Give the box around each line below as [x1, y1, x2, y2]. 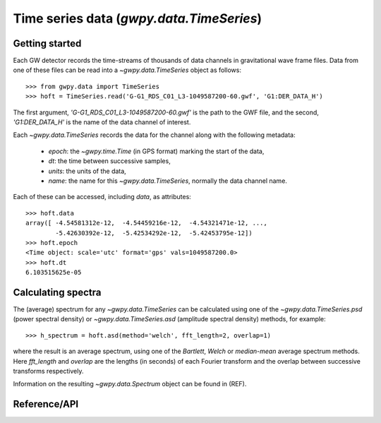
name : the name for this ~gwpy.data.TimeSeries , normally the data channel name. [48, 177, 287, 185]
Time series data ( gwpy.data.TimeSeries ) [13, 11, 262, 26]
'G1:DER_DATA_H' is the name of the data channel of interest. [13, 118, 191, 126]
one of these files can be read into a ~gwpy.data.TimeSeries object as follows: [13, 66, 241, 74]
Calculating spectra [13, 286, 102, 298]
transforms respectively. [13, 367, 84, 375]
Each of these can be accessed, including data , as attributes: [13, 193, 192, 201]
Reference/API [13, 398, 79, 410]
